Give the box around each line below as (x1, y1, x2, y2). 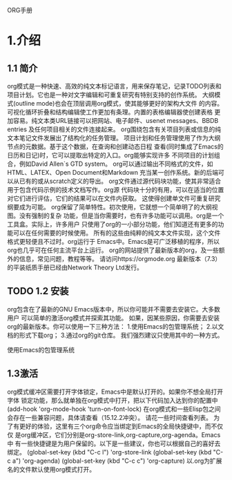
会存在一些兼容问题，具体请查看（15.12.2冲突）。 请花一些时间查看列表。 (7, 413, 213, 421)
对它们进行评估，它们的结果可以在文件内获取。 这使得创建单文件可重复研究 (7, 194, 221, 202)
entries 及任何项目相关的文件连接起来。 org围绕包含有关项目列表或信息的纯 (7, 125, 222, 133)
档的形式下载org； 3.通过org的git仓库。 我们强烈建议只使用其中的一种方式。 (7, 331, 224, 339)
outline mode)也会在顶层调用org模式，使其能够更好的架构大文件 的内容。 (15, 99, 223, 107)
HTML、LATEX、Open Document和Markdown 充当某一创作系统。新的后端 (7, 169, 219, 176)
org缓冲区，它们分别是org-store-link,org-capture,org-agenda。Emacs (20, 430, 221, 439)
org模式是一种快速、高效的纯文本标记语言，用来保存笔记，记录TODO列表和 (7, 82, 222, 90)
